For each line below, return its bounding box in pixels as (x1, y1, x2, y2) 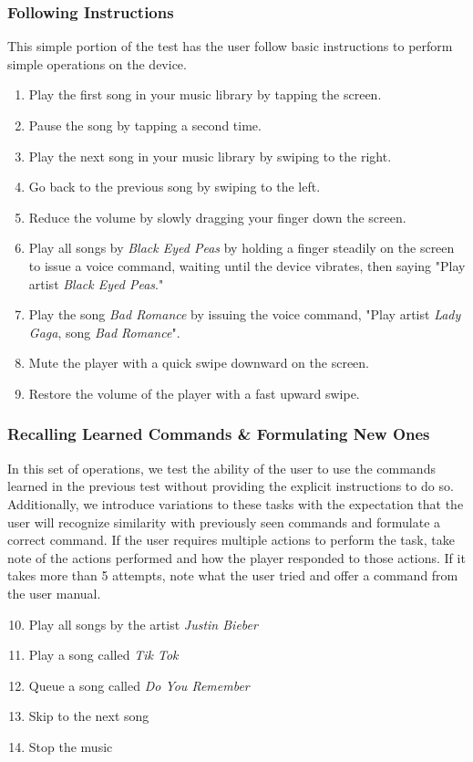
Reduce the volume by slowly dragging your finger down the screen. (28, 207, 406, 226)
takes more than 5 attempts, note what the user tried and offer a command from (7, 566, 458, 585)
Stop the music (28, 736, 113, 756)
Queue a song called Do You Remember (28, 675, 250, 694)
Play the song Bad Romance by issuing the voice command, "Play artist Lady (28, 305, 461, 324)
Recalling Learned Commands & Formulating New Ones (7, 423, 430, 445)
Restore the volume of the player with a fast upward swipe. (28, 383, 360, 402)
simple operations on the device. (7, 54, 187, 73)
